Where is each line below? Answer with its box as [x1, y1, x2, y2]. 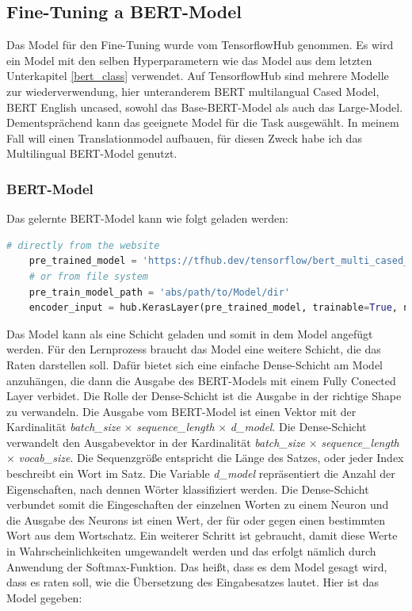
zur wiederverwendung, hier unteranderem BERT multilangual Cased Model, [6, 82, 380, 99]
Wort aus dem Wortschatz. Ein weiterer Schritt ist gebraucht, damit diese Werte [6, 527, 398, 544]
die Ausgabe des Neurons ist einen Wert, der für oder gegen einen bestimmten [6, 511, 386, 528]
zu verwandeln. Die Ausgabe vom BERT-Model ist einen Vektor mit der [6, 403, 357, 419]
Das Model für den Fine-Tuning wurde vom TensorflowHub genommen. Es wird [6, 36, 394, 53]
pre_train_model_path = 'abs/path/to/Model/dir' [29, 286, 290, 298]
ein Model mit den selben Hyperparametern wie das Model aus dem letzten [6, 52, 372, 68]
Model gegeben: [6, 589, 82, 605]
